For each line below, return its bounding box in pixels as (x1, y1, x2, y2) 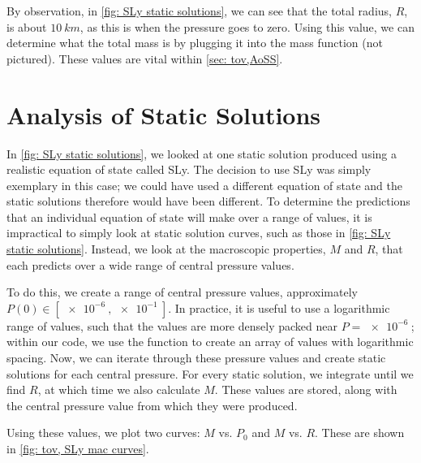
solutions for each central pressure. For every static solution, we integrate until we (6, 365, 414, 382)
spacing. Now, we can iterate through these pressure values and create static (6, 349, 386, 366)
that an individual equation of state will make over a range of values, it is (6, 208, 372, 225)
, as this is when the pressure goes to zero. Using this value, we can (79, 18, 415, 35)
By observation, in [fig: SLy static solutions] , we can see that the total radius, (6, 2, 392, 19)
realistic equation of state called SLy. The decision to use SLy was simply (6, 161, 372, 178)
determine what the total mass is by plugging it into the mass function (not (6, 34, 383, 51)
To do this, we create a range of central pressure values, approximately (6, 283, 358, 301)
